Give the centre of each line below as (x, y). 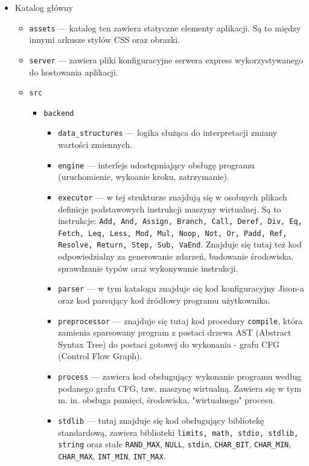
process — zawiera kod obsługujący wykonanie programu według (180, 376)
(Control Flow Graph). (100, 356)
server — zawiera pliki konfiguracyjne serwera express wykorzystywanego (166, 59)
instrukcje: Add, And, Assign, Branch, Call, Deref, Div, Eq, (180, 221)
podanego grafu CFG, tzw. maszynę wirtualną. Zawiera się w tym (180, 388)
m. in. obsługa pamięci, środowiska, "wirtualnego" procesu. (167, 400)
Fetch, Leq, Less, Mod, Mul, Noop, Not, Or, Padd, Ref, (173, 233)
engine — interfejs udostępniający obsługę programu (156, 164)
